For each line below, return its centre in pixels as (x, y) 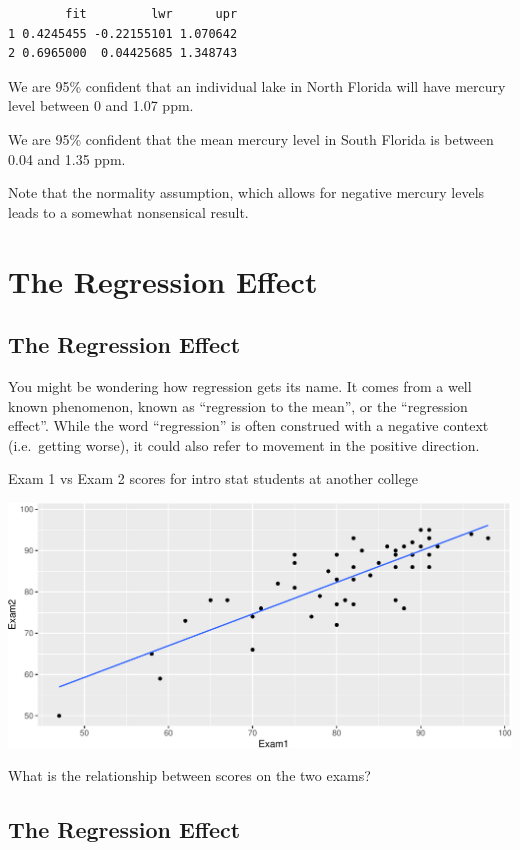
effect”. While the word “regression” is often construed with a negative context (248, 425)
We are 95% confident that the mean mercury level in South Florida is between (251, 138)
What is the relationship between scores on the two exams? (189, 775)
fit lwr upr (151, 14)
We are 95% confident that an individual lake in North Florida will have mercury (257, 85)
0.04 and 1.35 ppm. (67, 158)
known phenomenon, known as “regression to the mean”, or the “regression (238, 405)
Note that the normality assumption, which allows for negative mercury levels (246, 192)
